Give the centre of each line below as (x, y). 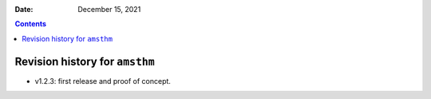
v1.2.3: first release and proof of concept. (103, 81)
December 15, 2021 (109, 9)
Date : (24, 9)
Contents (31, 24)
